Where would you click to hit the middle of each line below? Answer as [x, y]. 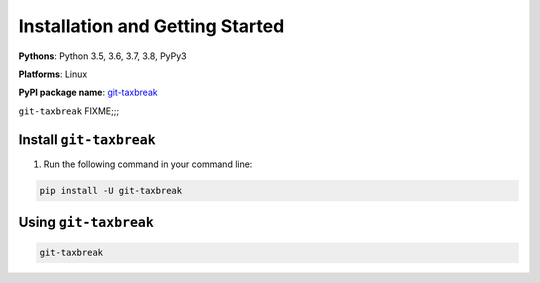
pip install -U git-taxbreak [111, 190]
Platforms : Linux [53, 74]
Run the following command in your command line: [148, 164]
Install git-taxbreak [87, 139]
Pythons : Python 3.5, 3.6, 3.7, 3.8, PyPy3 [102, 56]
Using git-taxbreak [86, 222]
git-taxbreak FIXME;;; [69, 111]
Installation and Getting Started [151, 26]
